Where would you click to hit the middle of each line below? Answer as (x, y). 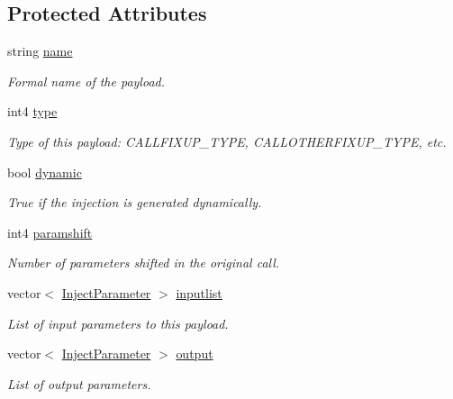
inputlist (199, 292)
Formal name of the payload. (86, 81)
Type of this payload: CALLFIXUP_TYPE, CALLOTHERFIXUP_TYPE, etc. (227, 141)
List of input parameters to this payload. (118, 323)
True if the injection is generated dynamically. (135, 202)
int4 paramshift (50, 232)
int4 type (32, 111)
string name (40, 51)
